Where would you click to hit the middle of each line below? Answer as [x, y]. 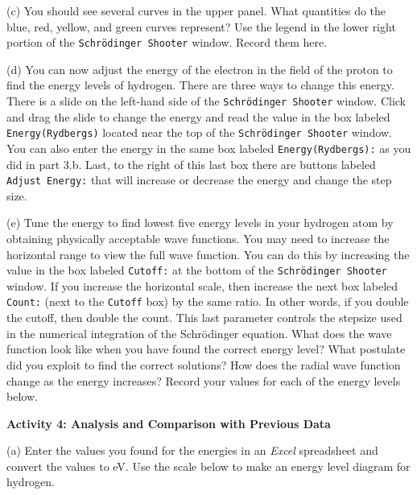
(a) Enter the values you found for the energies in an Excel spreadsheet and [192, 450]
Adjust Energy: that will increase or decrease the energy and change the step [199, 180]
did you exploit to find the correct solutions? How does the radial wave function [204, 364]
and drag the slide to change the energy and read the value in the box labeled [198, 116]
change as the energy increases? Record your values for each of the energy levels [204, 380]
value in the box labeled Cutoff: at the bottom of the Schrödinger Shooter [197, 270]
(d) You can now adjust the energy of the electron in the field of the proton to [200, 69]
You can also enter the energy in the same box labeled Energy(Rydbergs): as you [209, 148]
